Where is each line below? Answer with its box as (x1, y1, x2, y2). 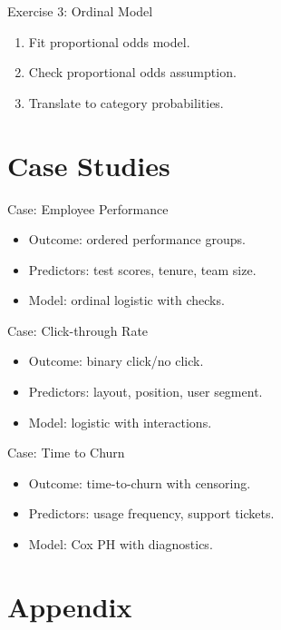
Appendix (7, 587, 132, 625)
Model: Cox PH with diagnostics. (28, 535, 213, 554)
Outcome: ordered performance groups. (28, 230, 246, 249)
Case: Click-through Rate (7, 320, 149, 340)
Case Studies (7, 146, 170, 183)
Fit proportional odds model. (28, 32, 190, 51)
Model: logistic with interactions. (28, 412, 212, 431)
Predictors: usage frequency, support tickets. (28, 504, 275, 523)
